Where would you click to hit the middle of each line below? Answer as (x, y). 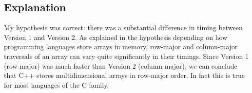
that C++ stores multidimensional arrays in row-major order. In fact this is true (124, 75)
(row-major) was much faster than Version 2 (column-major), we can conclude (121, 65)
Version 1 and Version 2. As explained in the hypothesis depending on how (116, 37)
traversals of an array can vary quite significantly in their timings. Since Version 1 (126, 56)
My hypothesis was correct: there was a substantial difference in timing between (123, 28)
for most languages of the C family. (57, 84)
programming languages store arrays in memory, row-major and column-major (121, 46)
